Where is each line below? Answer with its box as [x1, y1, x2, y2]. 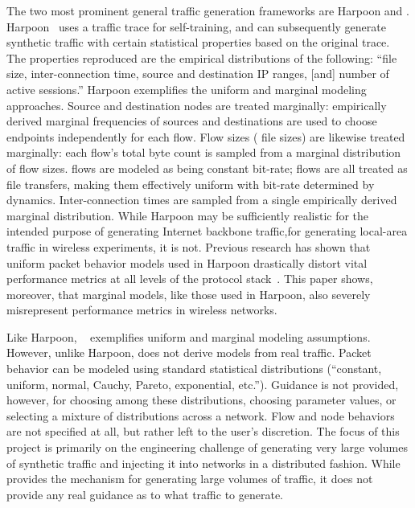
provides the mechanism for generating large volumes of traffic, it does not [6, 470, 373, 487]
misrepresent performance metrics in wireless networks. [6, 301, 277, 318]
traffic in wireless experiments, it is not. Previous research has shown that [6, 238, 371, 255]
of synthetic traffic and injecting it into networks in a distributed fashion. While [6, 454, 401, 471]
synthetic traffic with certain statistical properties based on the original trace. [6, 34, 390, 51]
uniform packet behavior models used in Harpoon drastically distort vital [6, 254, 368, 271]
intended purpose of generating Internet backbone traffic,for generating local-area [6, 223, 408, 240]
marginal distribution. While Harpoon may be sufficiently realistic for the [6, 207, 369, 223]
